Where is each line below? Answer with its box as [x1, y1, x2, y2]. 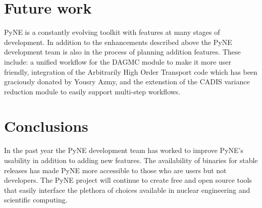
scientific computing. [4, 194, 68, 205]
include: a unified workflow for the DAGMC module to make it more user [4, 56, 232, 67]
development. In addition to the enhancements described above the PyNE [4, 36, 232, 47]
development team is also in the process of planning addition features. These [4, 46, 241, 57]
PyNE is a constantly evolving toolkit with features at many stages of [4, 27, 220, 37]
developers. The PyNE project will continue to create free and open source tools [4, 175, 252, 185]
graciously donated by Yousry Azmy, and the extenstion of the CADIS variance [4, 76, 250, 87]
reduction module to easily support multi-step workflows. [4, 86, 181, 96]
